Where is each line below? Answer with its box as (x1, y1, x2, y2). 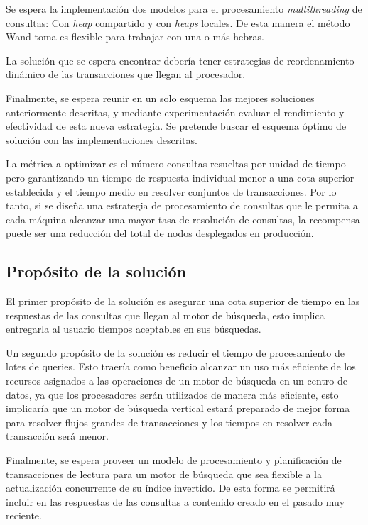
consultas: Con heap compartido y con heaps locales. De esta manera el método (6, 15, 350, 30)
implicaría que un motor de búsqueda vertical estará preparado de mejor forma (6, 401, 350, 416)
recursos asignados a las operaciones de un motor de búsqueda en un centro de (6, 373, 347, 388)
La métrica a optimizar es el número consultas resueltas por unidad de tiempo (6, 156, 346, 171)
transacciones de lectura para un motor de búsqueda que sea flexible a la (6, 466, 322, 481)
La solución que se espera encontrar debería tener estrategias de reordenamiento (6, 52, 355, 67)
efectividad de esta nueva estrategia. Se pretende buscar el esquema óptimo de (6, 118, 347, 133)
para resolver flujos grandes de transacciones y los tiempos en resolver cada (6, 414, 333, 429)
